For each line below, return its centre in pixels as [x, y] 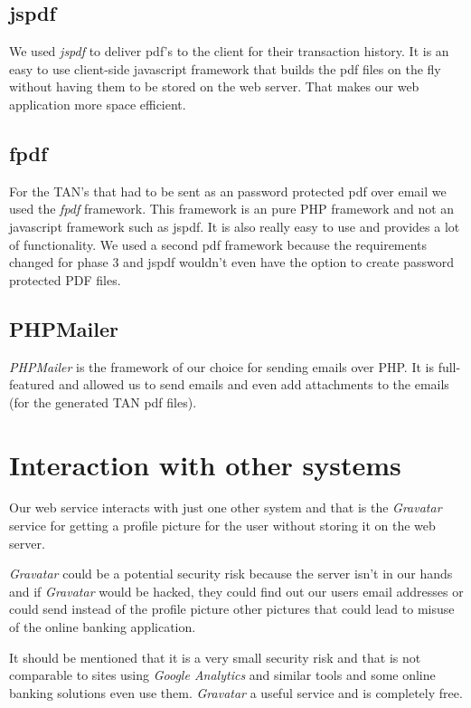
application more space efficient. [98, 104]
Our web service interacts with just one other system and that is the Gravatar [226, 507]
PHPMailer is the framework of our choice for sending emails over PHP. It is [221, 366]
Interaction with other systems [205, 464]
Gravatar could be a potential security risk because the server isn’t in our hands [231, 574]
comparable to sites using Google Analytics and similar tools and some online [222, 675]
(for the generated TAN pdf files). [103, 402]
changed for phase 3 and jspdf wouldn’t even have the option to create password [231, 262]
